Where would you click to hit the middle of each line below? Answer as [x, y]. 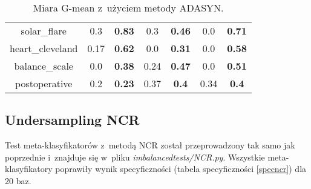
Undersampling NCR [72, 120]
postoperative [44, 83]
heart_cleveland [44, 48]
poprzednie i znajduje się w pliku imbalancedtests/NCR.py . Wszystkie [135, 157]
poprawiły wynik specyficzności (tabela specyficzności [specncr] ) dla [181, 169]
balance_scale [44, 66]
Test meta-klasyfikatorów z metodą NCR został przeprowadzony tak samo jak [150, 145]
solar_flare [44, 31]
